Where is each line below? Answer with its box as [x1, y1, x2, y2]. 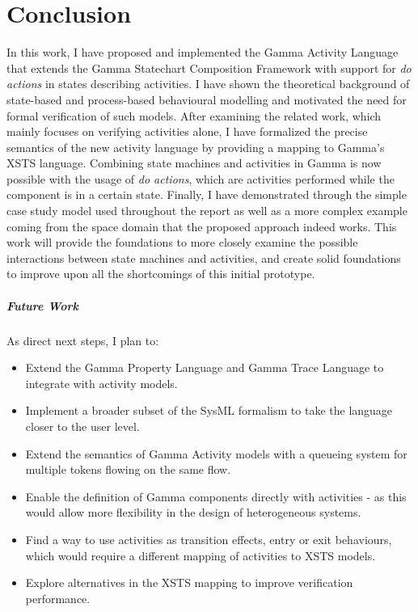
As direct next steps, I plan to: [6, 331, 159, 348]
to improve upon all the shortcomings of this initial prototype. [6, 265, 315, 282]
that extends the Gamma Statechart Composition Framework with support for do [6, 59, 412, 76]
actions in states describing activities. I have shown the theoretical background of [6, 75, 410, 92]
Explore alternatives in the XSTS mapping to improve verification [25, 574, 353, 591]
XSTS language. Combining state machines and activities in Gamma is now [6, 154, 382, 171]
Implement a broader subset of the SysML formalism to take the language [25, 402, 393, 419]
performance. [25, 589, 91, 606]
